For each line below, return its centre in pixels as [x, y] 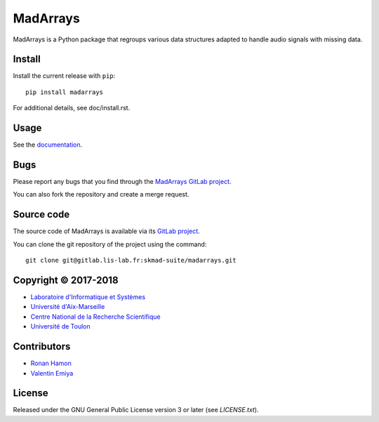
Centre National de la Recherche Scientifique [95, 317]
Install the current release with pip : [64, 76]
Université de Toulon [60, 327]
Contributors [42, 347]
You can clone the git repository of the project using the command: [110, 244]
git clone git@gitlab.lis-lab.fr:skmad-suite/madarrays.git [131, 261]
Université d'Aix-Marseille [68, 307]
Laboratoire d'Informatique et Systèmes [88, 297]
